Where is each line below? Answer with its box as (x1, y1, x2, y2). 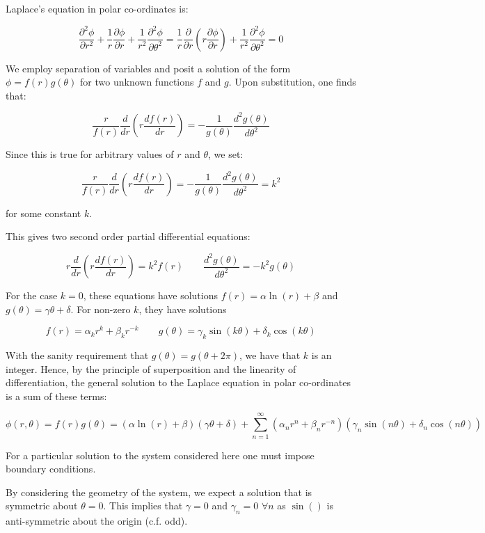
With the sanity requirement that (6, 348, 149, 363)
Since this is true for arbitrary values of (6, 147, 174, 161)
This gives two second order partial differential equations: (6, 229, 251, 244)
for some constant (6, 205, 81, 220)
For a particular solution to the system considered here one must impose (6, 447, 315, 462)
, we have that (239, 348, 301, 363)
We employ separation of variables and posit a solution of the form (6, 61, 291, 75)
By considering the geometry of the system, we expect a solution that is (6, 484, 312, 499)
